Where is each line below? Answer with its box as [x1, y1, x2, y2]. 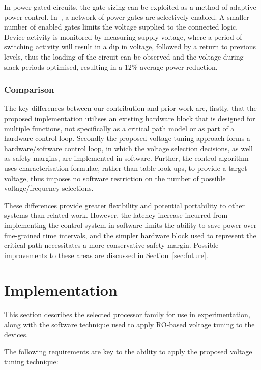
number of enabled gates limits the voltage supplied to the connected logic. [4, 21, 238, 32]
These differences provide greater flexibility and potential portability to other [4, 200, 245, 210]
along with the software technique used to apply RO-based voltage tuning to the [4, 319, 255, 329]
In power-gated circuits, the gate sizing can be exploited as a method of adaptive [4, 2, 256, 12]
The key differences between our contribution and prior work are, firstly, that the [4, 103, 257, 113]
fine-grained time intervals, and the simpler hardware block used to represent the [4, 230, 256, 240]
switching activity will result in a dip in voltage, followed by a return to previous [4, 41, 256, 52]
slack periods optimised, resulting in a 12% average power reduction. [4, 61, 218, 72]
